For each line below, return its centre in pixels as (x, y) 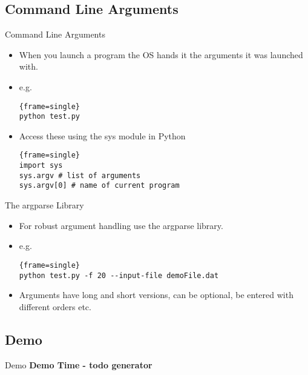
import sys (41, 166)
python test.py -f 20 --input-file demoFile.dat (119, 275)
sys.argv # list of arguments (80, 175)
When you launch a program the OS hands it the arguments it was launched (161, 54)
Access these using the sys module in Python (102, 135)
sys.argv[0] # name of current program (99, 186)
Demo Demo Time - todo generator (79, 364)
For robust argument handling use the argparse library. (121, 225)
